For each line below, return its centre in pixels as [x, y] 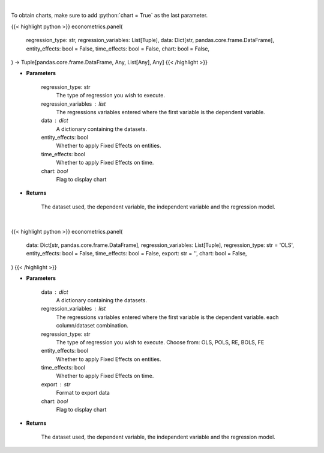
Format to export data [83, 393]
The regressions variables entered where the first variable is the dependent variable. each [167, 317]
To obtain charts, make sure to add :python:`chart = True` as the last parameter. [109, 16]
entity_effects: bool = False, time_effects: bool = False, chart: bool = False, [118, 49]
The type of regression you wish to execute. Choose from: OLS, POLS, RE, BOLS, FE [160, 342]
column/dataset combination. [92, 326]
